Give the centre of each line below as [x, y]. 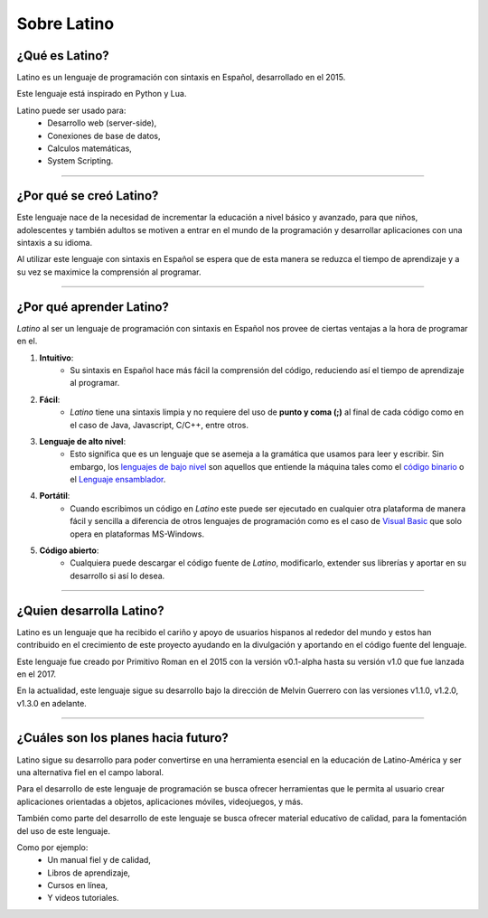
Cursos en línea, [78, 885]
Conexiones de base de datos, [104, 136]
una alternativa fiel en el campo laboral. [90, 772]
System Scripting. [80, 161]
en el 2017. [37, 674]
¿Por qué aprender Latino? [93, 307]
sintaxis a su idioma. [55, 243]
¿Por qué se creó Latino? [88, 196]
